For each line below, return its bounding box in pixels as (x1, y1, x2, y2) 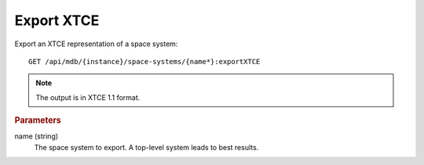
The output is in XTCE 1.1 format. (35, 92, 141, 102)
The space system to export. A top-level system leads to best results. (34, 142, 259, 152)
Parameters (14, 115, 62, 126)
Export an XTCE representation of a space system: (14, 39, 178, 48)
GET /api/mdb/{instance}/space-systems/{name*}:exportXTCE (28, 57, 261, 66)
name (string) (14, 131, 59, 141)
